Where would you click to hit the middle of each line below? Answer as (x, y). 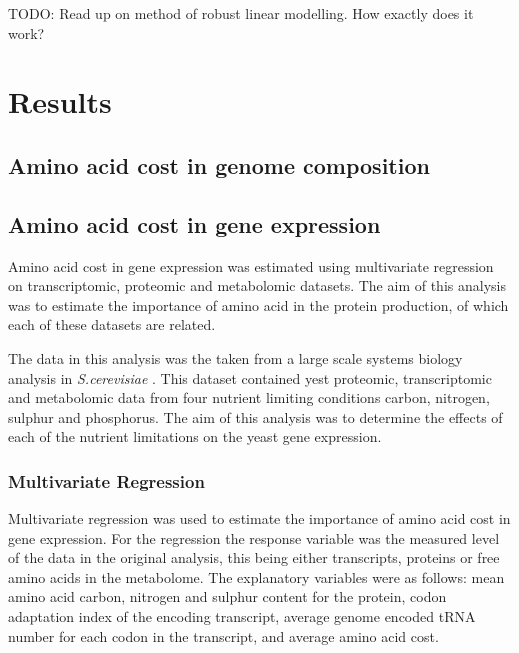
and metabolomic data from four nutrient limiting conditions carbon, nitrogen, (249, 397)
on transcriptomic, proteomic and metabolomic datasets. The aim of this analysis (257, 285)
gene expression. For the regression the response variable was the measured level (254, 537)
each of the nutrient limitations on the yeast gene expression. (195, 436)
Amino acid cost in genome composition (219, 164)
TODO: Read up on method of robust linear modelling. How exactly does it (241, 13)
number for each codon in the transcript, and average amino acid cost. (223, 635)
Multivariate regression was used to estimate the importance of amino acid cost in (259, 518)
